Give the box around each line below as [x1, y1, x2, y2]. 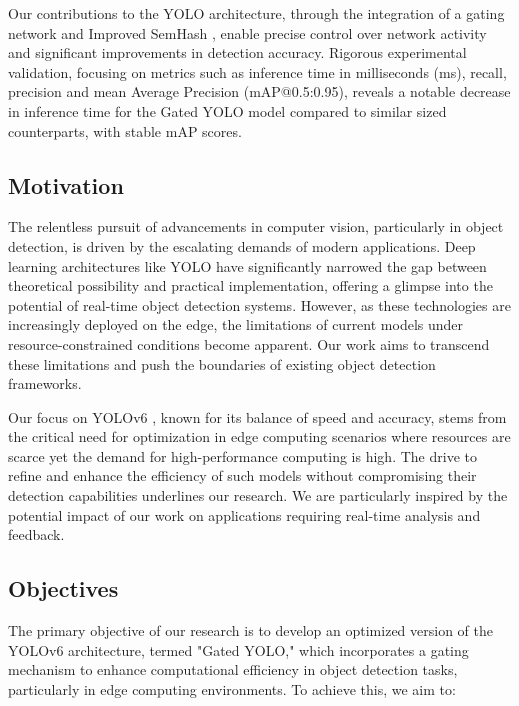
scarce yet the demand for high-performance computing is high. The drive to [8, 445, 477, 466]
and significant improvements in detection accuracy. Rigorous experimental [8, 42, 467, 63]
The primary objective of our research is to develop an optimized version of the [8, 620, 494, 641]
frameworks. [8, 373, 82, 394]
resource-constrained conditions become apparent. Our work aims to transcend [8, 333, 490, 354]
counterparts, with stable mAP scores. [8, 120, 242, 141]
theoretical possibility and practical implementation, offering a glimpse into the [8, 275, 493, 296]
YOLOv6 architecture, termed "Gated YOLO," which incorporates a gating [8, 639, 469, 660]
